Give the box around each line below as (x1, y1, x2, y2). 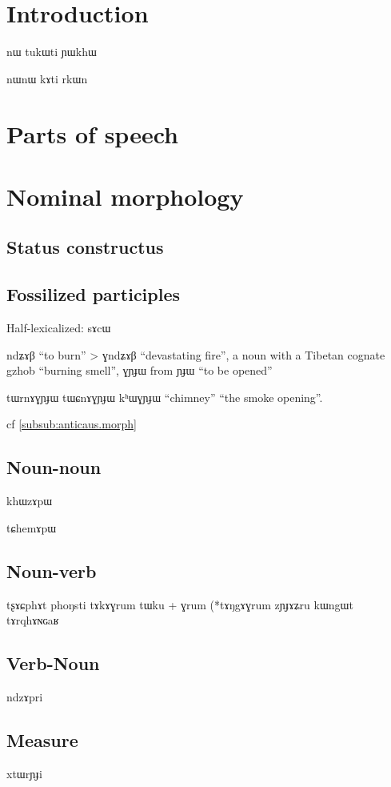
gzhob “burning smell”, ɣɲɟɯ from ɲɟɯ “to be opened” (6, 362, 273, 379)
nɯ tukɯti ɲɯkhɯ (6, 43, 97, 60)
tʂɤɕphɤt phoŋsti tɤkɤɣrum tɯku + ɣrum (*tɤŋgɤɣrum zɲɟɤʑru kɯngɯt (6, 596, 353, 612)
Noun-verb (6, 558, 97, 583)
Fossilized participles (6, 282, 181, 307)
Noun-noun (6, 455, 102, 480)
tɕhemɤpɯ (6, 519, 57, 536)
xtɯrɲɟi (6, 765, 42, 781)
